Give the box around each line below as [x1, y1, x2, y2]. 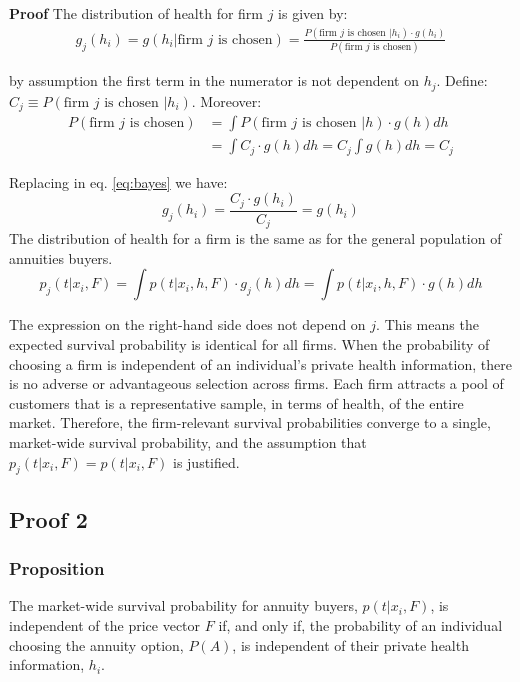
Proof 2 [9, 503, 88, 534]
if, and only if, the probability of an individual [218, 614, 503, 635]
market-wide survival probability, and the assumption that [9, 431, 367, 452]
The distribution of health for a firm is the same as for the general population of [9, 228, 502, 249]
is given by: [278, 3, 348, 23]
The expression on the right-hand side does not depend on [9, 314, 366, 335]
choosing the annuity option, [9, 634, 184, 655]
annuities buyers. [9, 247, 113, 268]
